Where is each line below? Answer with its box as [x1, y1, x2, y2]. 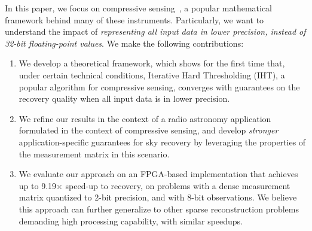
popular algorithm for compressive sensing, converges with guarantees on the [19, 80, 300, 93]
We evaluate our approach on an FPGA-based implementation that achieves [19, 168, 298, 180]
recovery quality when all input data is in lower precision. [19, 92, 230, 105]
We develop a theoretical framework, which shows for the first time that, [19, 57, 285, 69]
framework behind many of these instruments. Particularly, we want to [5, 13, 264, 26]
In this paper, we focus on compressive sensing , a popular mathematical [5, 2, 273, 14]
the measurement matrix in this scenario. [19, 147, 170, 160]
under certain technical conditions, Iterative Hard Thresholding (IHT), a [19, 68, 285, 81]
